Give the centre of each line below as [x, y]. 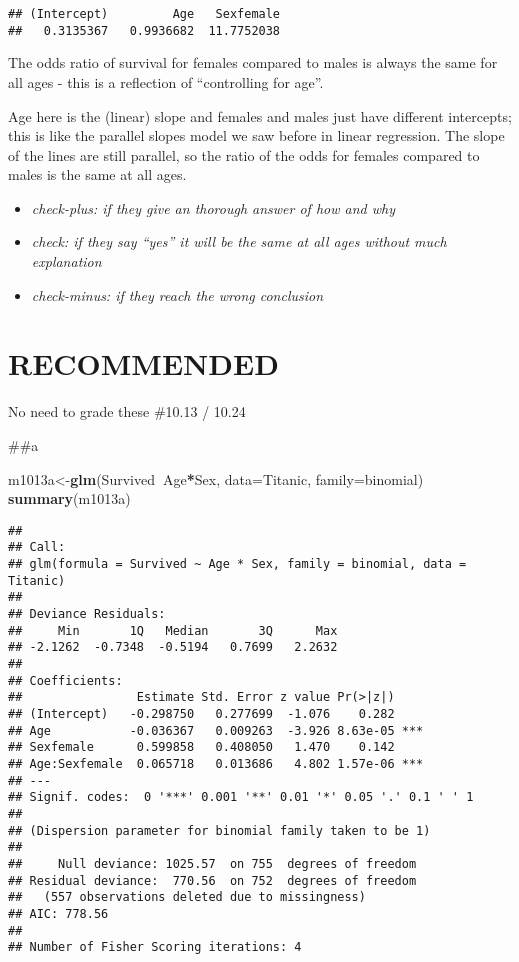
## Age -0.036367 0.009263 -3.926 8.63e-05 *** [216, 730]
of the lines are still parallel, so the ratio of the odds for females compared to [244, 154]
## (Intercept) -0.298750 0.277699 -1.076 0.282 [201, 713]
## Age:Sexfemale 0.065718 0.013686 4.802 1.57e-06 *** [216, 763]
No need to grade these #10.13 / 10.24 [127, 411]
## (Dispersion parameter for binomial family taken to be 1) [219, 830]
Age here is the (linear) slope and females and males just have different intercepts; [260, 115]
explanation [66, 261]
